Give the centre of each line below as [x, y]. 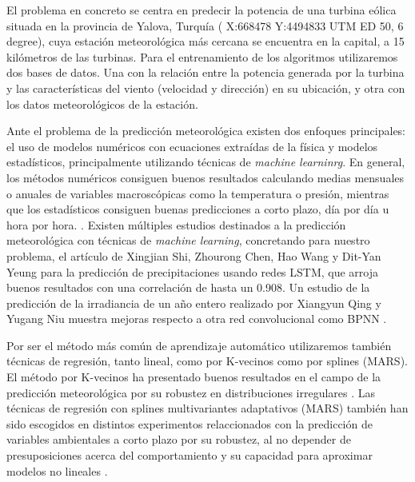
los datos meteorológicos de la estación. [102, 104]
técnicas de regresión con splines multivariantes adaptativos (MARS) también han [207, 408]
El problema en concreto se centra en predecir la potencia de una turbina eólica [202, 10]
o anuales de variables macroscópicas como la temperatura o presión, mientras [198, 193]
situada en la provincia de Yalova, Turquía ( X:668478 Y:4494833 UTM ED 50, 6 [205, 25]
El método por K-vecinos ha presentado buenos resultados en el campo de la [194, 377]
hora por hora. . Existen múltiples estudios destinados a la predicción [176, 224]
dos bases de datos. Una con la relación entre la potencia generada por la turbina [206, 72]
